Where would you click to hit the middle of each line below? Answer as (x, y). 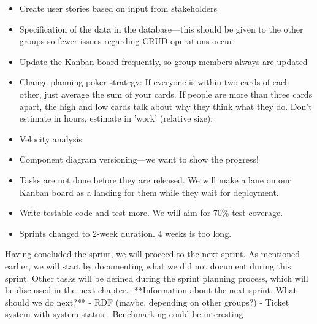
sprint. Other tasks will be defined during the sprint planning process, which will (157, 278)
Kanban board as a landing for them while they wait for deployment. (149, 192)
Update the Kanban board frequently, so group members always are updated (163, 61)
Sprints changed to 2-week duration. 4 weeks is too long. (125, 233)
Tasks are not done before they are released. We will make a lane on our (155, 179)
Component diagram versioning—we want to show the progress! (139, 159)
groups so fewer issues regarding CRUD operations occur (126, 41)
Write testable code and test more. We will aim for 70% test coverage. (151, 213)
